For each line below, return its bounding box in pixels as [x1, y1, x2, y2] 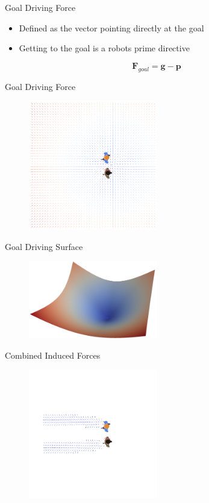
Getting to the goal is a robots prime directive [19, 42, 190, 54]
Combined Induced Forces [5, 348, 101, 361]
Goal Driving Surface [5, 240, 83, 252]
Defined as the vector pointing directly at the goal [19, 21, 204, 34]
